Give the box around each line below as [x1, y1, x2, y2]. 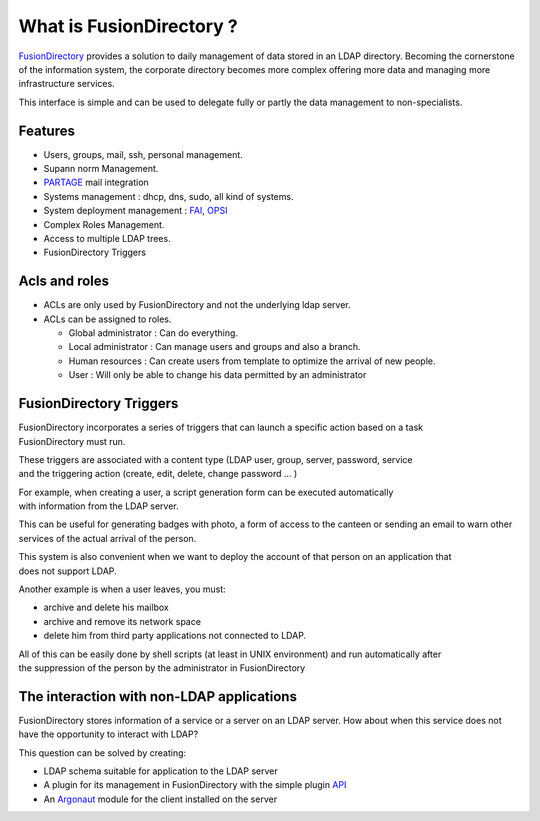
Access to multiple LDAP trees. [43, 232, 171, 244]
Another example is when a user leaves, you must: [18, 583, 227, 595]
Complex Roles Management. [43, 218, 165, 230]
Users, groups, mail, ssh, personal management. [43, 148, 244, 160]
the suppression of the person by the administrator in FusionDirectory [18, 661, 306, 674]
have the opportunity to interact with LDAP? [18, 728, 199, 740]
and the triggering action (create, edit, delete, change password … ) [18, 468, 298, 480]
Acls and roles [18, 273, 110, 290]
